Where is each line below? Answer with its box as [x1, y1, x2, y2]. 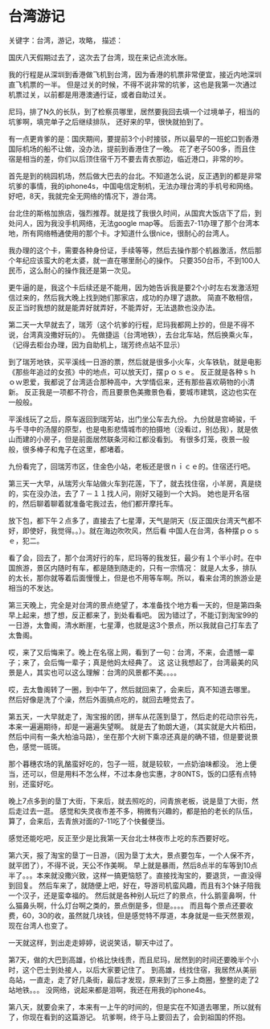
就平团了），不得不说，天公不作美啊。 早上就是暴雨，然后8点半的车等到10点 [8, 860, 259, 870]
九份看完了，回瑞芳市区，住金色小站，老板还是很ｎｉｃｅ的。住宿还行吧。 [8, 461, 255, 471]
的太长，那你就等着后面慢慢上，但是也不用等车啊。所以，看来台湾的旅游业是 [8, 572, 262, 583]
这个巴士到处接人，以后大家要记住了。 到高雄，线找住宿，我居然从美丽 [22, 965, 257, 974]
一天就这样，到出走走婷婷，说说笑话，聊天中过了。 [8, 937, 178, 947]
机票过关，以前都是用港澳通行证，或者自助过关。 [8, 89, 170, 99]
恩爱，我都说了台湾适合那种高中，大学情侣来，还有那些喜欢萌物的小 [22, 377, 247, 387]
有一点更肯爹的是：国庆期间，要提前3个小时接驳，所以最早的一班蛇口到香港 [8, 133, 260, 143]
